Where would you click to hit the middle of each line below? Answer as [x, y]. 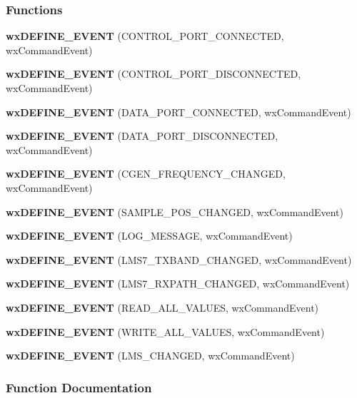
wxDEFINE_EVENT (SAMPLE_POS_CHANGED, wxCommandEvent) [175, 211]
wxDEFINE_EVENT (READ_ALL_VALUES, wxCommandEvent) [162, 307]
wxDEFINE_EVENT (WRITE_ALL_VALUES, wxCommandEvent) [165, 331]
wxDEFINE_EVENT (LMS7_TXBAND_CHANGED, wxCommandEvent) [179, 259]
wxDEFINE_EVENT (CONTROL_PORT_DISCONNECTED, [154, 74]
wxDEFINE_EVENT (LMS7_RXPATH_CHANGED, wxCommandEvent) [178, 284]
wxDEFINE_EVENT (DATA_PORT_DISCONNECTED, [142, 136]
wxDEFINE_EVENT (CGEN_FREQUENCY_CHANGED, [146, 174]
